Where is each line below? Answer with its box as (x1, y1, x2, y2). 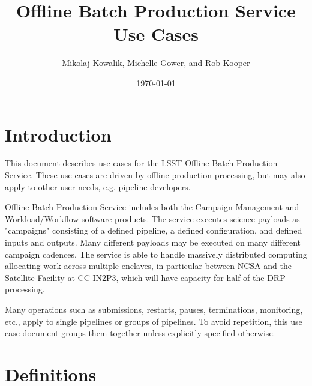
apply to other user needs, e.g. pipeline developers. (5, 180, 191, 193)
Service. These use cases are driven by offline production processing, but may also (5, 169, 305, 181)
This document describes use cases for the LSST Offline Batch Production (5, 157, 278, 169)
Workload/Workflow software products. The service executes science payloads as (5, 212, 300, 225)
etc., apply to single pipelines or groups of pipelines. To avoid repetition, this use (5, 315, 302, 327)
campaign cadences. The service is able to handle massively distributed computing (5, 247, 307, 260)
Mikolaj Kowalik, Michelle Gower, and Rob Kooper (62, 56, 250, 69)
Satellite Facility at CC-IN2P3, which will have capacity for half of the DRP (5, 271, 286, 283)
